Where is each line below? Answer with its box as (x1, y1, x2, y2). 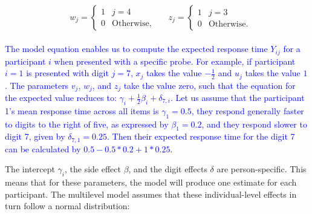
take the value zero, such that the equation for (123, 79, 296, 91)
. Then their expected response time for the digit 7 (107, 130, 295, 143)
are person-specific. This (216, 163, 307, 175)
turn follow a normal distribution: (5, 199, 130, 212)
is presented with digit (26, 66, 109, 79)
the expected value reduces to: (5, 91, 117, 104)
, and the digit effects (128, 163, 207, 175)
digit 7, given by (5, 130, 65, 143)
